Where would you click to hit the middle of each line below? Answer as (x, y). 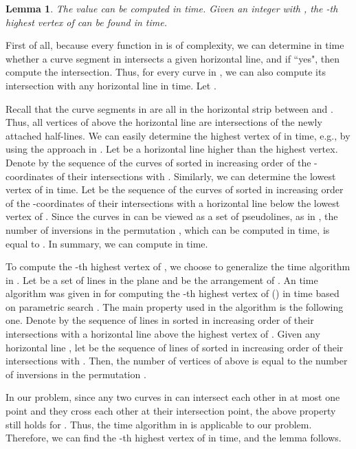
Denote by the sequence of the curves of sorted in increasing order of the (158, 162)
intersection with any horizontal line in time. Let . (111, 85)
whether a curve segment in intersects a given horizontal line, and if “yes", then (173, 58)
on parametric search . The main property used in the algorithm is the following (175, 306)
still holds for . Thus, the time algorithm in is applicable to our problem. (159, 424)
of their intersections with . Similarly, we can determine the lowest (196, 176)
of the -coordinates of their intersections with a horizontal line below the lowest (173, 202)
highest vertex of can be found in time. (86, 22)
